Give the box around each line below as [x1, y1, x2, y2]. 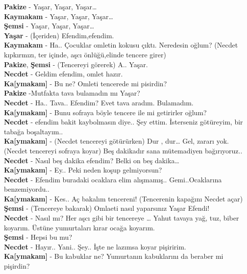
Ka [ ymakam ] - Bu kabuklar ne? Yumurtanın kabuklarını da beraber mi [4, 251, 223, 261]
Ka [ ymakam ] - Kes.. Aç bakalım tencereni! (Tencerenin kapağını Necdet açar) [4, 193, 243, 203]
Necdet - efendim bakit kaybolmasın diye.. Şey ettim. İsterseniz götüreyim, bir [4, 117, 243, 127]
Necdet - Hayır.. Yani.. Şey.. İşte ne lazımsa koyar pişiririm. [4, 241, 186, 251]
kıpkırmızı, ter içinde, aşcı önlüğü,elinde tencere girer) [4, 49, 166, 59]
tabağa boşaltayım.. [4, 126, 63, 136]
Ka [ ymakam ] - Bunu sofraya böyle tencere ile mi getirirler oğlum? [4, 107, 207, 117]
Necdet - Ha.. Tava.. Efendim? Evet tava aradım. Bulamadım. [4, 97, 194, 107]
